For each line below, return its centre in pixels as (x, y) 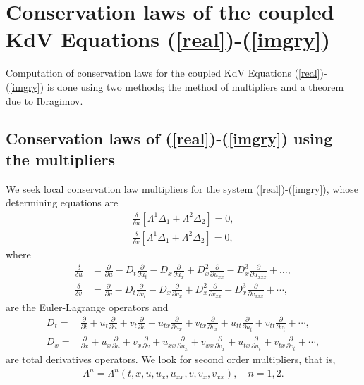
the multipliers (60, 159)
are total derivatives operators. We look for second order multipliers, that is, (171, 359)
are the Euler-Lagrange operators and (87, 307)
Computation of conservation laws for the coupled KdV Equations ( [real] (163, 73)
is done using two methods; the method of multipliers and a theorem (195, 86)
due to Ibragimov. (44, 100)
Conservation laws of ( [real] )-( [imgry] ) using (169, 138)
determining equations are (62, 202)
